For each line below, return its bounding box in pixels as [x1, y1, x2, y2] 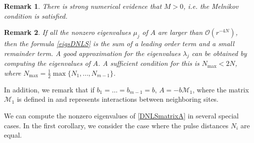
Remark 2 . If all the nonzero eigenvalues [4, 27, 131, 37]
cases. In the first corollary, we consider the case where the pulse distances [4, 120, 228, 130]
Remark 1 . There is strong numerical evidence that [4, 1, 162, 11]
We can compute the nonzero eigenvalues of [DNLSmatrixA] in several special [4, 110, 239, 120]
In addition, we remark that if [4, 84, 95, 94]
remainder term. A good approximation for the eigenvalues [4, 48, 181, 58]
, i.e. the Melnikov [183, 1, 239, 11]
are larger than [158, 27, 203, 37]
